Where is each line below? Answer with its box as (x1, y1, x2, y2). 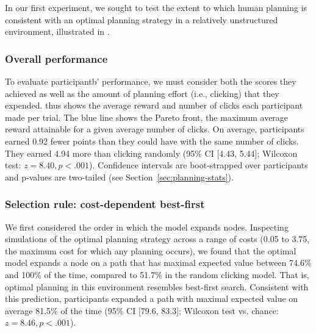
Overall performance (5, 51, 108, 66)
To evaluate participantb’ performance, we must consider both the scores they (5, 75, 296, 87)
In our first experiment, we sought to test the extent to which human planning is (5, 1, 307, 13)
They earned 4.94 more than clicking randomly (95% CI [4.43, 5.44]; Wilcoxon (5, 146, 298, 159)
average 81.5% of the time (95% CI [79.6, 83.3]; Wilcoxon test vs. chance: (5, 304, 279, 317)
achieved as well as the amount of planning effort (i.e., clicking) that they (5, 87, 279, 99)
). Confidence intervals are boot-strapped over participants (89, 159, 308, 171)
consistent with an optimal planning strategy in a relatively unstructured (5, 13, 278, 26)
